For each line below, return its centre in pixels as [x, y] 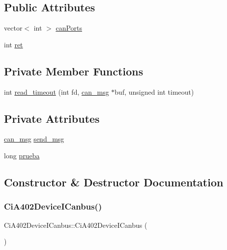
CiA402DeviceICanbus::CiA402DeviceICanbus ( [76, 225]
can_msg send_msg [34, 139]
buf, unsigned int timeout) [154, 91]
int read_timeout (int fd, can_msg [57, 91]
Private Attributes [52, 118]
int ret [14, 44]
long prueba [22, 155]
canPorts [69, 28]
